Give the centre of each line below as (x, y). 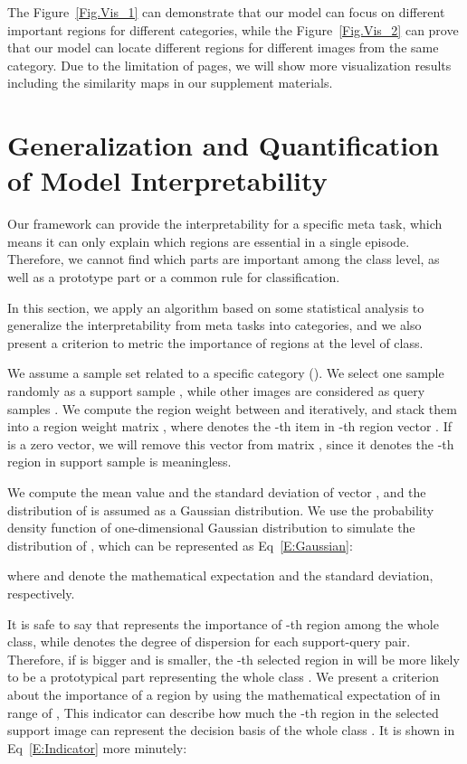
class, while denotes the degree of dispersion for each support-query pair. (209, 641)
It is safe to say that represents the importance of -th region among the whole (223, 623)
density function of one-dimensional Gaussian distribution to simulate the (211, 528)
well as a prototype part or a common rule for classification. (174, 277)
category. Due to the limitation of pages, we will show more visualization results (229, 65)
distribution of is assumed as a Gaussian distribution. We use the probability (221, 509)
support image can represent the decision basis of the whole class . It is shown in (231, 730)
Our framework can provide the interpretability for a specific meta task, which (225, 224)
